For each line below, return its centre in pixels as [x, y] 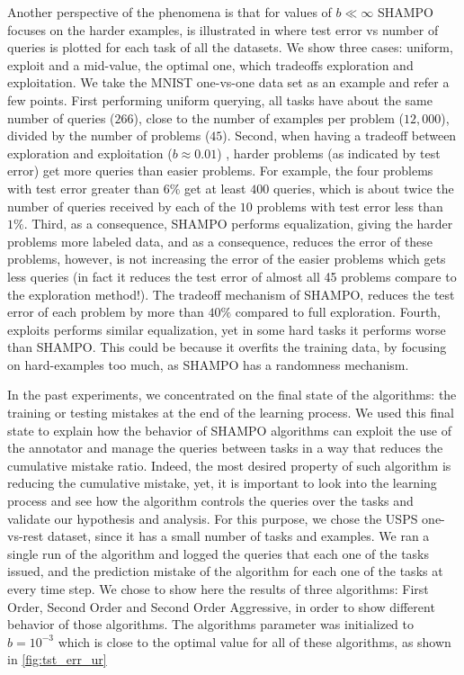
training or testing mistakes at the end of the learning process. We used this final [231, 413]
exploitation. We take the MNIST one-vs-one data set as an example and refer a [228, 82]
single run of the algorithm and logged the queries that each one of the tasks [219, 553]
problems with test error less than [350, 206]
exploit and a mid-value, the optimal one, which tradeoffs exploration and [210, 64]
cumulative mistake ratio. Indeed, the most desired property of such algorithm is [229, 465]
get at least [215, 188]
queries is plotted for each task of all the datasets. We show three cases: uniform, [230, 47]
